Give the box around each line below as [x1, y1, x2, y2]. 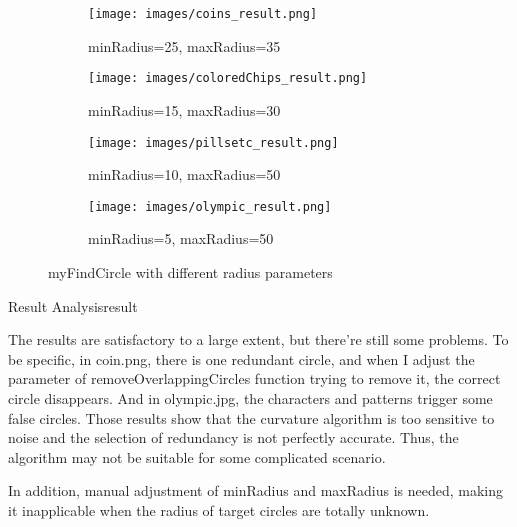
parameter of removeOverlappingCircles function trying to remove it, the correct [8, 368, 501, 389]
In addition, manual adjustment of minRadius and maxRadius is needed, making [8, 480, 504, 501]
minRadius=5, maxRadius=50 [88, 228, 274, 249]
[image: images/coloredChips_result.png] [88, 71, 368, 86]
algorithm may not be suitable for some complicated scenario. [8, 446, 386, 467]
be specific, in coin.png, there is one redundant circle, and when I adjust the [8, 348, 475, 369]
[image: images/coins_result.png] [88, 7, 318, 21]
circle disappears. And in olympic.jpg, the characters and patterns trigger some [8, 387, 493, 408]
